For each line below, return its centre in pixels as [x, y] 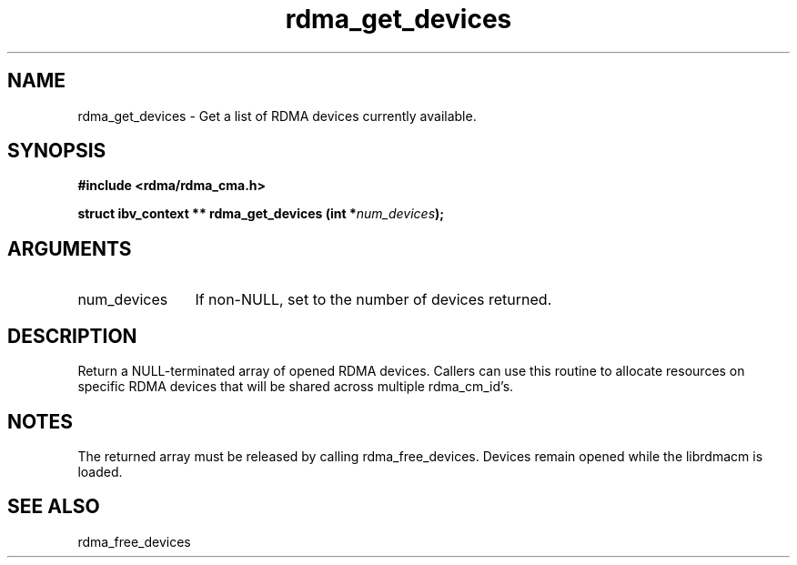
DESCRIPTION [72, 336]
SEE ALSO [54, 507]
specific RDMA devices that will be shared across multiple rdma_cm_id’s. [296, 387]
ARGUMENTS [70, 248]
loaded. [100, 471]
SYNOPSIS [57, 151]
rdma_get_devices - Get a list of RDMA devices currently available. [277, 116]
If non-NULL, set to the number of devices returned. [373, 300]
